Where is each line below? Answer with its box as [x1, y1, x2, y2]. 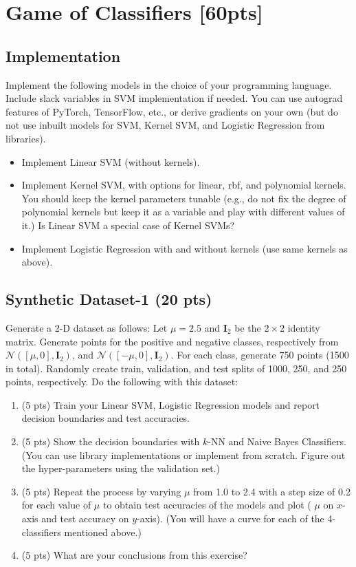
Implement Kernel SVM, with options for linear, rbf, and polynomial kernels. [21, 178, 346, 192]
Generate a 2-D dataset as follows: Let [5, 320, 168, 334]
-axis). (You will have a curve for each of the [137, 511, 324, 526]
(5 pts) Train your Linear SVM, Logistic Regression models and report [21, 397, 320, 411]
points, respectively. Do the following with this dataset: [5, 374, 238, 389]
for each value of [21, 498, 91, 512]
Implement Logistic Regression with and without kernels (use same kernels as [21, 241, 348, 255]
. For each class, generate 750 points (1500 [170, 347, 349, 362]
